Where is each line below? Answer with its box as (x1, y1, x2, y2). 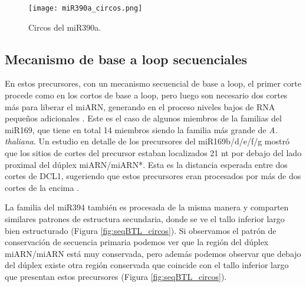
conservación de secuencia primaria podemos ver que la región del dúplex (5, 236, 269, 248)
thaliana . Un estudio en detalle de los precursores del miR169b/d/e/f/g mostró (5, 135, 289, 147)
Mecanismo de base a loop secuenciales (5, 50, 248, 68)
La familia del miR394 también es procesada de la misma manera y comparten (5, 201, 289, 213)
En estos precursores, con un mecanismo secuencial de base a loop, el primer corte (5, 77, 301, 90)
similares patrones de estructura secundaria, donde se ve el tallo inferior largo (5, 212, 285, 225)
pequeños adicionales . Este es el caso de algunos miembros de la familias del (5, 112, 282, 124)
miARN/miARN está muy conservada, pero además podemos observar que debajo (5, 247, 301, 259)
